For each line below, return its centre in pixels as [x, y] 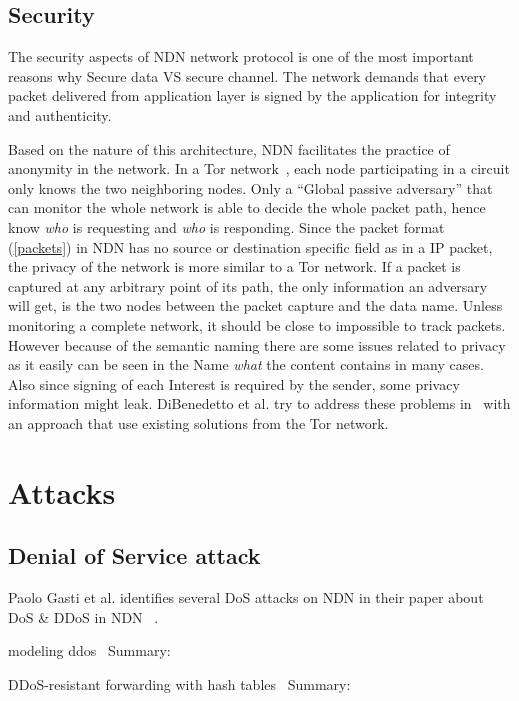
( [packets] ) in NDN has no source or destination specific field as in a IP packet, [250, 246]
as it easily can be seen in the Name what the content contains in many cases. [246, 364]
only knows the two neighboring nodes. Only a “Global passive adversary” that [250, 187]
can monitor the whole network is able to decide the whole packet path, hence [247, 207]
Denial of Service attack [134, 555]
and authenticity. [60, 114]
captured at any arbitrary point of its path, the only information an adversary [248, 285]
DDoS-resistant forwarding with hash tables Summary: [179, 683]
